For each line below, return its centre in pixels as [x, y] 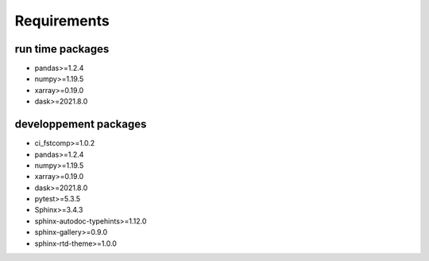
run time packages [62, 49]
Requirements [62, 21]
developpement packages [81, 125]
